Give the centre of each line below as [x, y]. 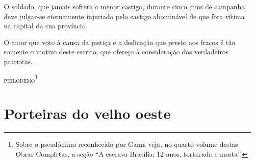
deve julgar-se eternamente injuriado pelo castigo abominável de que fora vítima [124, 16]
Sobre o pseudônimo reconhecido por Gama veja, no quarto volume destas [127, 144]
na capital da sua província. [46, 26]
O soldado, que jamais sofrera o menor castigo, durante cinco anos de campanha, [126, 6]
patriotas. [18, 61]
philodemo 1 [21, 79]
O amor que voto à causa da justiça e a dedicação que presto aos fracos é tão [120, 42]
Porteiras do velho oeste [88, 113]
